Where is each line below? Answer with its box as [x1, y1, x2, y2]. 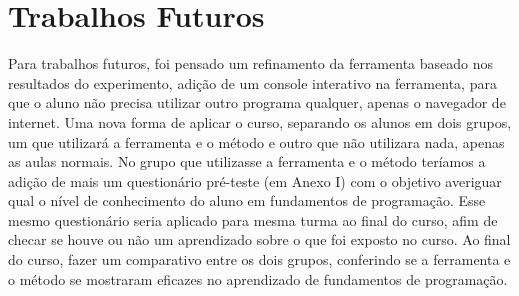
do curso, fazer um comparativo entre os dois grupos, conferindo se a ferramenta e [8, 249, 511, 270]
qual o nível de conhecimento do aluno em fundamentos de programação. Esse [8, 190, 486, 211]
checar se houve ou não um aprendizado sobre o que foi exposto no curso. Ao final [8, 229, 511, 250]
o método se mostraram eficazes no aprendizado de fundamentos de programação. [8, 268, 508, 289]
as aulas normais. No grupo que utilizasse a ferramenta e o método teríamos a [8, 151, 486, 172]
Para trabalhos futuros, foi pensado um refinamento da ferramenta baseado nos [8, 53, 494, 74]
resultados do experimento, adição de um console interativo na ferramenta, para [8, 72, 497, 93]
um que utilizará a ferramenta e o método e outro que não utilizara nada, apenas [8, 131, 505, 152]
